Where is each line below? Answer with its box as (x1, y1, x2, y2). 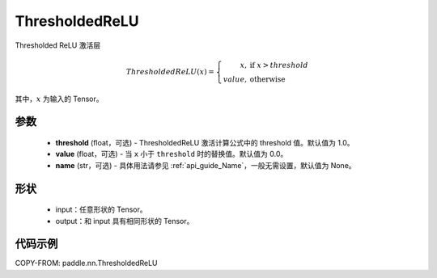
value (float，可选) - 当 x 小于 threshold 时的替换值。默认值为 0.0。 (55, 150, 288, 159)
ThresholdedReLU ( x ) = (125, 67, 214, 76)
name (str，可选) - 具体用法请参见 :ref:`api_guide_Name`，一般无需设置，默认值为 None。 (55, 160, 356, 170)
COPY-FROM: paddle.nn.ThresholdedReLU (15, 259, 158, 268)
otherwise (249, 74, 286, 84)
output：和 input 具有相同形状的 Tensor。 (55, 216, 194, 225)
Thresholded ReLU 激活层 (15, 40, 101, 50)
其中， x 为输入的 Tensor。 (15, 94, 104, 103)
